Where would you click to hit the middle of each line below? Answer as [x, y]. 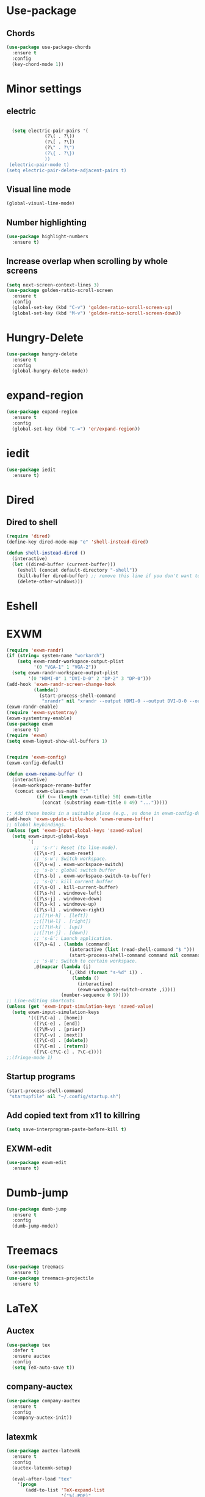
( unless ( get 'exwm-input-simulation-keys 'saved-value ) [80, 1007]
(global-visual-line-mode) [41, 203]
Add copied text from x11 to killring [73, 1115]
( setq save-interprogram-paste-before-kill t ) [67, 1130]
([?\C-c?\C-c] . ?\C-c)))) [68, 1052]
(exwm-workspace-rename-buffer [52, 785]
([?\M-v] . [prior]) [59, 1029]
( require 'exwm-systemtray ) [42, 713]
